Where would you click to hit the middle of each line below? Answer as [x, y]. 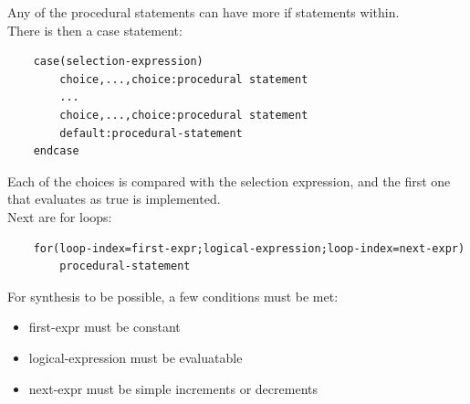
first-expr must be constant [104, 327]
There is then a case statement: [95, 30]
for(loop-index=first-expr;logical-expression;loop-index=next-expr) [249, 248]
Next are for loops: [60, 216]
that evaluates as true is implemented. [114, 199]
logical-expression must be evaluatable [136, 357]
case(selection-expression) [118, 62]
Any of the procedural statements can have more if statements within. [204, 12]
